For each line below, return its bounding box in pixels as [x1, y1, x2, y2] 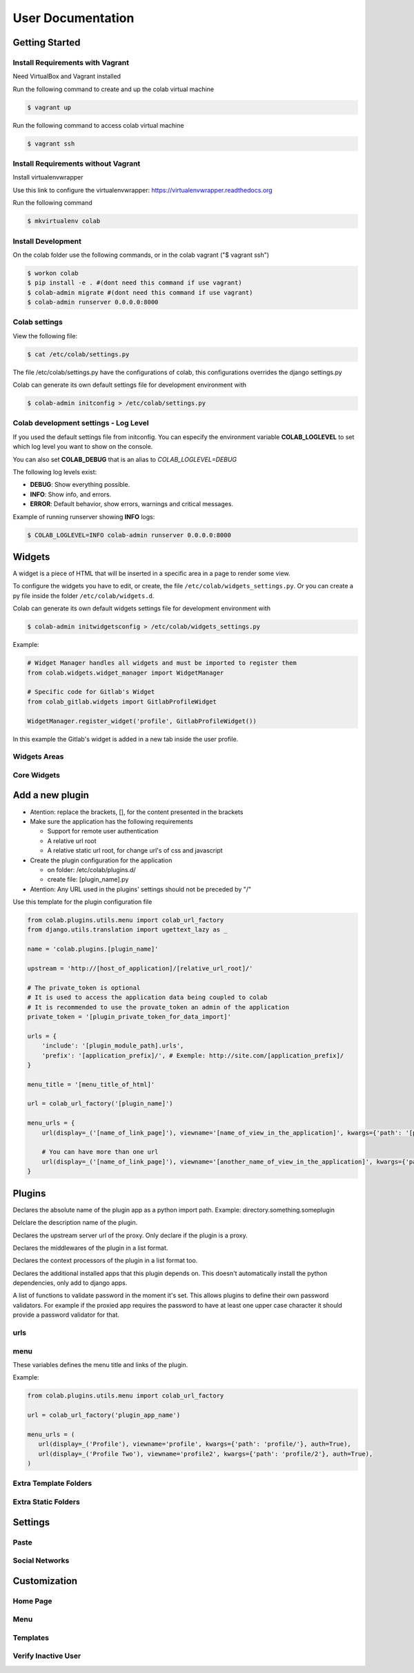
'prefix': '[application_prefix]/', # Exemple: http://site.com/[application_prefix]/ [41, 1052, 344, 1059]
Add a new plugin [12, 789, 89, 801]
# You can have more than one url [41, 1148, 159, 1156]
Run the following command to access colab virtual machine [12, 121, 184, 129]
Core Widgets [12, 770, 60, 780]
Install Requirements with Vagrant [12, 57, 129, 67]
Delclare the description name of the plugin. [12, 1219, 138, 1227]
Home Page [12, 1596, 52, 1605]
